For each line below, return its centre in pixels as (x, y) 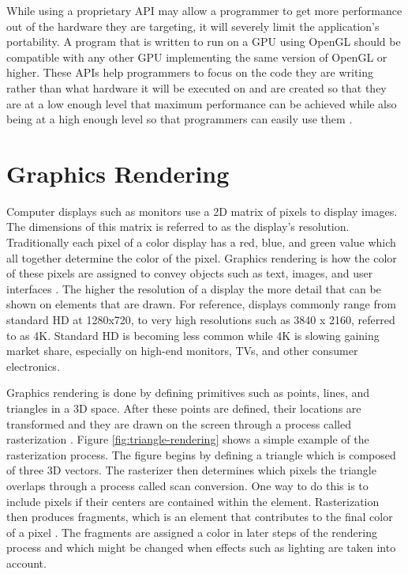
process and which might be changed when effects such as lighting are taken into (201, 548)
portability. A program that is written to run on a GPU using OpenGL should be (204, 42)
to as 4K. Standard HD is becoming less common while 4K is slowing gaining (193, 335)
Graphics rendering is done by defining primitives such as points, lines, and (188, 393)
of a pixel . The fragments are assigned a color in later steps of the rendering (192, 532)
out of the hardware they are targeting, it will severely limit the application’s (193, 26)
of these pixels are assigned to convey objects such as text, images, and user (190, 273)
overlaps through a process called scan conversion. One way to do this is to (187, 485)
